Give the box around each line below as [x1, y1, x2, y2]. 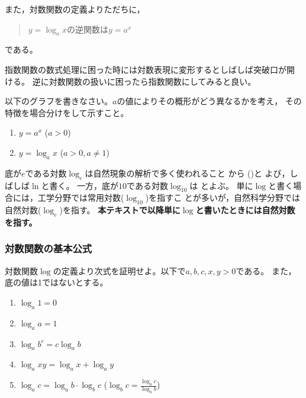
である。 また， [236, 264, 297, 277]
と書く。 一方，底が [41, 179, 119, 191]
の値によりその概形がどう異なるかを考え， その [117, 95, 302, 107]
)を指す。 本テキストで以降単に [59, 204, 181, 216]
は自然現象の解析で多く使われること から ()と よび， [85, 166, 290, 179]
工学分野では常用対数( [37, 191, 124, 204]
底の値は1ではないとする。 [5, 276, 108, 288]
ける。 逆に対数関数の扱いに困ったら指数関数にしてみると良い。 [5, 75, 256, 87]
